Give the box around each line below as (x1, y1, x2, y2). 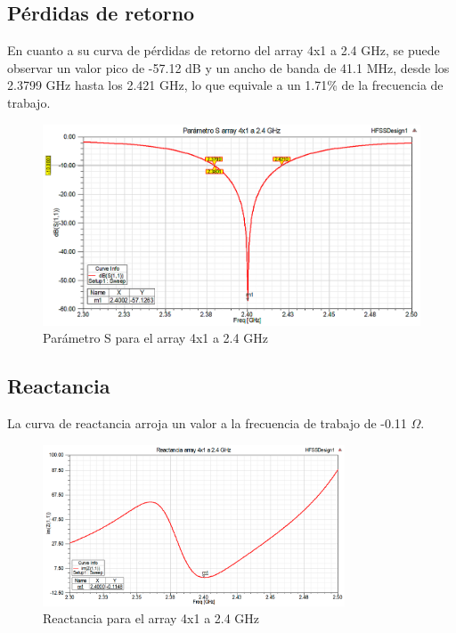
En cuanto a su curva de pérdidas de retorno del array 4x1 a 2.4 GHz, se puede (7, 41, 440, 60)
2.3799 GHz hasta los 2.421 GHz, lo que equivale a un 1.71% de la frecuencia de (7, 76, 444, 94)
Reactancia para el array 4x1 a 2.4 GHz (43, 609, 260, 628)
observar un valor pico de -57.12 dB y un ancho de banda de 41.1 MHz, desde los (7, 58, 450, 77)
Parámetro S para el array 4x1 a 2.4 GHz (43, 329, 268, 347)
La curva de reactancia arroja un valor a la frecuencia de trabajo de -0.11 (7, 414, 407, 433)
